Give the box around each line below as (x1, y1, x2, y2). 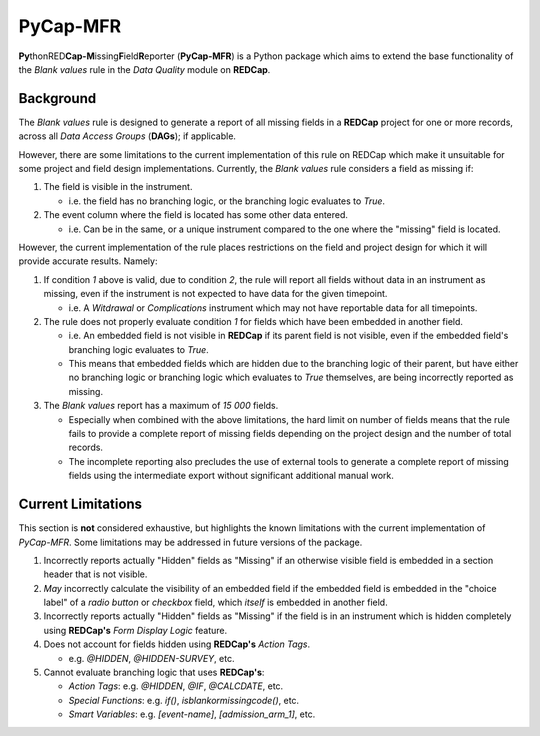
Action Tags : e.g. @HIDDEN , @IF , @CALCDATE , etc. (68, 680, 284, 692)
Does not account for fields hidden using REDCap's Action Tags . (43, 638, 311, 650)
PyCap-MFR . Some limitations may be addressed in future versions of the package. (18, 536, 363, 548)
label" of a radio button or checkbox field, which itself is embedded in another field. (43, 596, 389, 609)
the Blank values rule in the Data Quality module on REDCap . (18, 63, 271, 75)
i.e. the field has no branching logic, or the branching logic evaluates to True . (68, 195, 385, 207)
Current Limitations (18, 496, 143, 513)
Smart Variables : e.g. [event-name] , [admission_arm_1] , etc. (68, 708, 316, 720)
